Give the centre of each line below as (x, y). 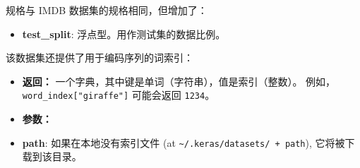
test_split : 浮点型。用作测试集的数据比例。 (124, 34)
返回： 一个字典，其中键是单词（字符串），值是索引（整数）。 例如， (179, 81)
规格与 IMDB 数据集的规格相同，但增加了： (107, 10)
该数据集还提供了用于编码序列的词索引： (100, 58)
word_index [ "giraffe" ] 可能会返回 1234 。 (119, 95)
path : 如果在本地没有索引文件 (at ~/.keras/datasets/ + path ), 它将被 (184, 142)
